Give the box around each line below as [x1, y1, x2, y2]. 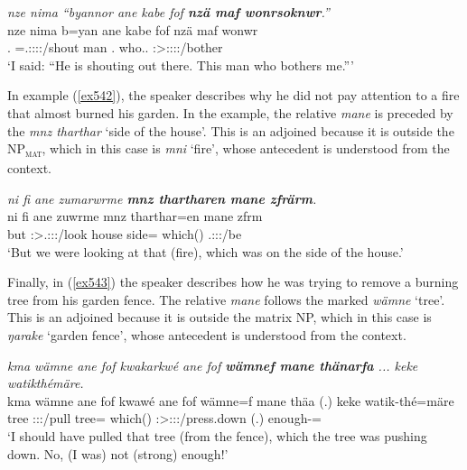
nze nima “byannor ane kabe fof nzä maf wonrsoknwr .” [7, 3, 330, 21]
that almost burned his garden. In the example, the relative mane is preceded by [7, 103, 453, 122]
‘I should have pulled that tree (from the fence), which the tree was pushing [7, 427, 427, 445]
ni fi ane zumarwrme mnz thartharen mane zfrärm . [7, 189, 317, 207]
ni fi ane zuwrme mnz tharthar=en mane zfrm [7, 207, 263, 226]
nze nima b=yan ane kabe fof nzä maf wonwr [7, 20, 258, 39]
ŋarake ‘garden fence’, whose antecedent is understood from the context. [7, 326, 406, 345]
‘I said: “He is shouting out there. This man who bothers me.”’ [7, 55, 354, 74]
